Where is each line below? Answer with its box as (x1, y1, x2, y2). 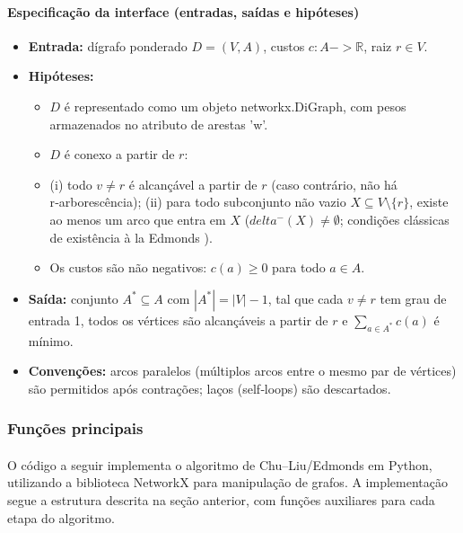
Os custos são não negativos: (49, 258, 207, 277)
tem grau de (380, 289, 447, 307)
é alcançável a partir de (128, 174, 258, 193)
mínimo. (28, 331, 74, 350)
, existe (409, 192, 449, 211)
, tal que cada (267, 289, 344, 307)
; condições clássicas (339, 209, 450, 228)
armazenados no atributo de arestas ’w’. (49, 114, 268, 133)
